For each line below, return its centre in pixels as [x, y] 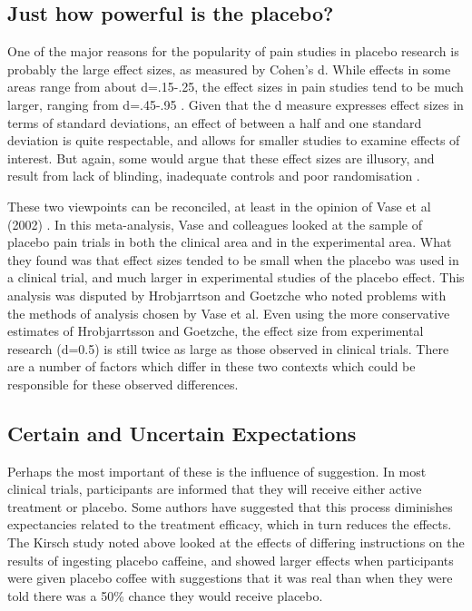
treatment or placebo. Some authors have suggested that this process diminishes [230, 506]
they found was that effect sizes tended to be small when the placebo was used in [233, 259]
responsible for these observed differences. [123, 384]
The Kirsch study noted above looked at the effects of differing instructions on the [236, 542]
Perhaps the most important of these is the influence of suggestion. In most [217, 471]
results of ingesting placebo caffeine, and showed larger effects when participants [231, 560]
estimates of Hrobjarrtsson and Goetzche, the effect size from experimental [216, 331]
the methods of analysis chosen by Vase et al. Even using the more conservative [229, 313]
